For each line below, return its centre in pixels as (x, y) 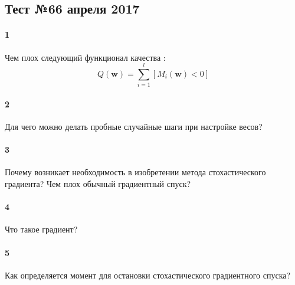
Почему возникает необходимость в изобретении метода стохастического (135, 172)
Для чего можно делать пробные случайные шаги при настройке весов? (134, 127)
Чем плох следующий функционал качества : (85, 57)
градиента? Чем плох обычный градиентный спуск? (98, 184)
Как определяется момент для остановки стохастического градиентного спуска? (148, 275)
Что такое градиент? (41, 229)
